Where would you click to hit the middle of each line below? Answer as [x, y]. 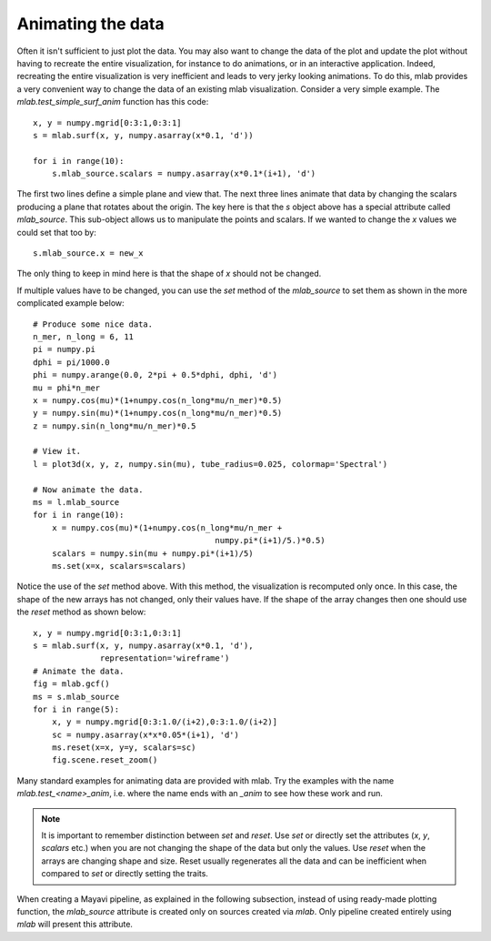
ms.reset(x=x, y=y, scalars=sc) [124, 748]
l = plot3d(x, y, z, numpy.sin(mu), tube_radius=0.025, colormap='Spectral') [210, 464]
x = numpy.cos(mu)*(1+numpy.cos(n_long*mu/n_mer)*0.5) [158, 400]
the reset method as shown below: [81, 612]
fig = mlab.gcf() [71, 684]
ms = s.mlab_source [76, 697]
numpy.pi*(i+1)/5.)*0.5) [271, 541]
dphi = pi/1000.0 [71, 362]
